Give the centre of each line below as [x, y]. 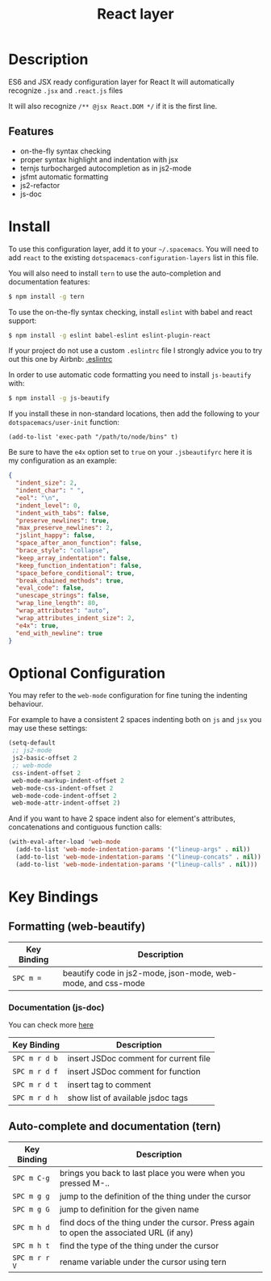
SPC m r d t [35, 1085]
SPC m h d [31, 1227]
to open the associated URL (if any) [126, 1233]
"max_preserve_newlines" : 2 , [65, 528]
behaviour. [26, 704]
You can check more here [51, 1025]
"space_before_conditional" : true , [75, 573]
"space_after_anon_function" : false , [79, 543]
